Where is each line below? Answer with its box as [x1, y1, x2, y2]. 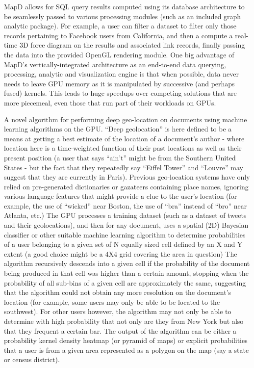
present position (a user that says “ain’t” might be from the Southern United [4, 152, 236, 162]
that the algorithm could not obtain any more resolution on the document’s [4, 287, 231, 297]
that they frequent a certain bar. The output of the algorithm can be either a [4, 325, 236, 336]
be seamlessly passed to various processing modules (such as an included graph [4, 11, 241, 21]
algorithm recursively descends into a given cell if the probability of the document [4, 258, 250, 268]
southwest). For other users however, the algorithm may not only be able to [4, 306, 231, 316]
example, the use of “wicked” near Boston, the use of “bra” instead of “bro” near [4, 200, 247, 210]
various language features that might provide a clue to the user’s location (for [4, 191, 237, 201]
